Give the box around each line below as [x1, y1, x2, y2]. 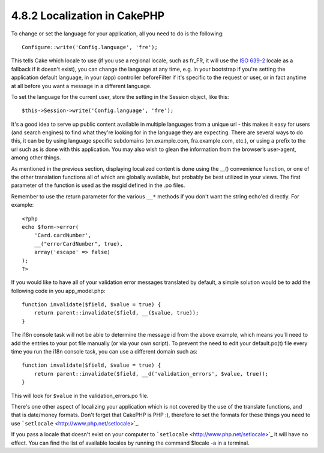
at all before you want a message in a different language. [11, 82, 152, 89]
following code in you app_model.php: [11, 287, 106, 294]
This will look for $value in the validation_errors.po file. [11, 392, 149, 399]
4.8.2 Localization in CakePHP [11, 9, 165, 22]
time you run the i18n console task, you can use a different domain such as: [11, 348, 198, 355]
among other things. [11, 154, 61, 161]
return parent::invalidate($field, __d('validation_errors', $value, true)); [34, 370, 269, 377]
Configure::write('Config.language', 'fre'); [22, 44, 158, 50]
